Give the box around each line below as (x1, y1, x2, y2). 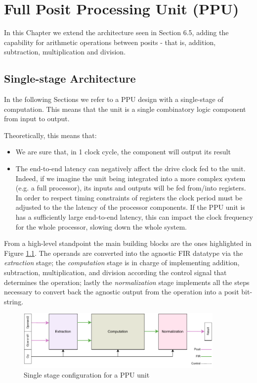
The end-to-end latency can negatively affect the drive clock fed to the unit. (15, 163, 246, 174)
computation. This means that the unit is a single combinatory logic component (4, 103, 246, 114)
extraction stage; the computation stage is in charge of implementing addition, (4, 257, 240, 268)
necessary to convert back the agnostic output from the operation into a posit (4, 287, 239, 297)
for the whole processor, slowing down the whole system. (15, 221, 187, 232)
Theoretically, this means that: (4, 130, 97, 140)
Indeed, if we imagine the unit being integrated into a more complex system (15, 173, 246, 183)
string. (4, 296, 24, 306)
